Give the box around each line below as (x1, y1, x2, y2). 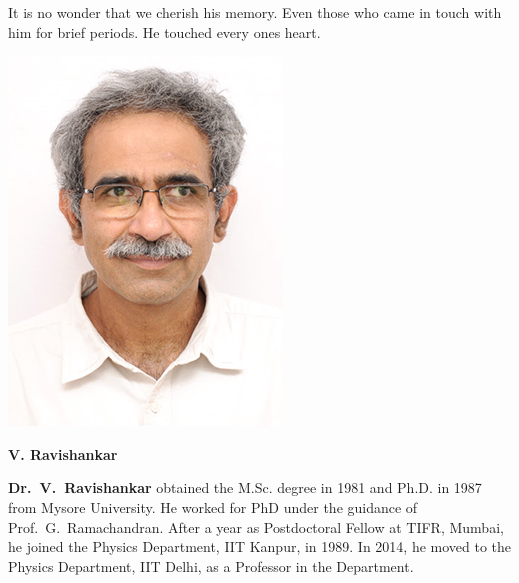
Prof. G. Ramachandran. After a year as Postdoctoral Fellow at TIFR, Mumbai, (8, 516, 504, 537)
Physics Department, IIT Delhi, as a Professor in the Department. (8, 555, 414, 576)
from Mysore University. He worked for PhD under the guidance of (8, 496, 418, 517)
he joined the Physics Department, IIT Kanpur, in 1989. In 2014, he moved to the (8, 536, 512, 557)
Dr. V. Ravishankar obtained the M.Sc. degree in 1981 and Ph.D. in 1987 (8, 477, 482, 498)
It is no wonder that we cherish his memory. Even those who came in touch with (8, 2, 502, 22)
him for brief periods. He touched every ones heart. (8, 21, 321, 42)
